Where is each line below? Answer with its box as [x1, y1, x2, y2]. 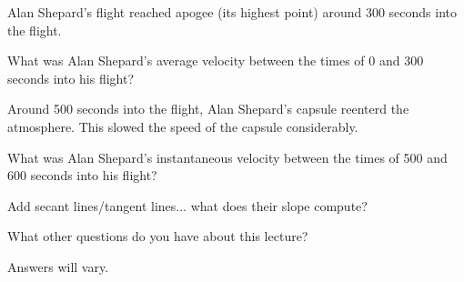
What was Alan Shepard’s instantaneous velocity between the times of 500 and [7, 147, 448, 166]
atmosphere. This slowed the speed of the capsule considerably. [7, 116, 358, 136]
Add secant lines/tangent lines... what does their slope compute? [7, 196, 368, 215]
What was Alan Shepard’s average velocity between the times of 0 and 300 [7, 51, 424, 70]
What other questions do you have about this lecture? [7, 227, 308, 246]
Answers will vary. [7, 257, 109, 276]
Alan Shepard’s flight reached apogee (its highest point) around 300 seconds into [7, 3, 458, 21]
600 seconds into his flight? [7, 166, 157, 185]
